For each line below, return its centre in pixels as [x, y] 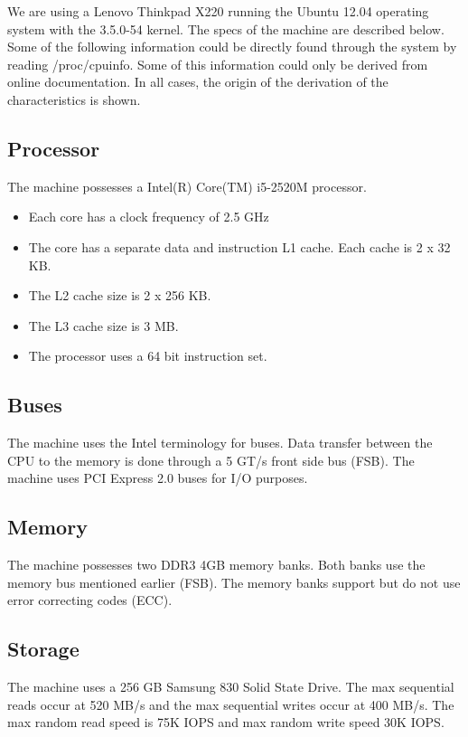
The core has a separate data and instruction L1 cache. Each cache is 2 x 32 [239, 246]
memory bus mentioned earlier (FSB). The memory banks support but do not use [234, 582]
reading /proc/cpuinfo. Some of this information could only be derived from [218, 64]
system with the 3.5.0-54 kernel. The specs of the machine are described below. [226, 28]
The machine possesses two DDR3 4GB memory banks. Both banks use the [216, 565]
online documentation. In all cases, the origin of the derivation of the [198, 82]
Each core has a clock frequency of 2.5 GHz [149, 217]
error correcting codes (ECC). [90, 600]
